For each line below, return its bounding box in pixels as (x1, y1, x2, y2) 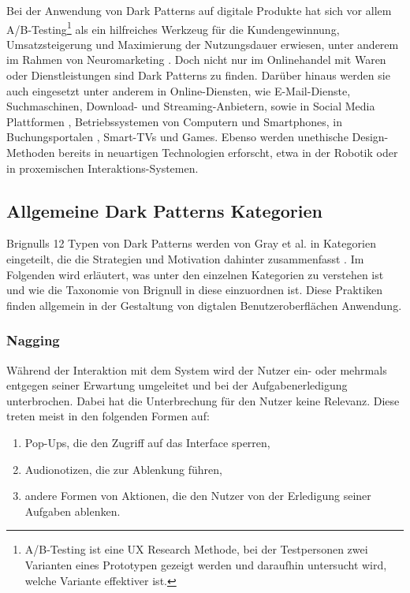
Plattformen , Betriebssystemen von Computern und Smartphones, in (6, 113, 342, 129)
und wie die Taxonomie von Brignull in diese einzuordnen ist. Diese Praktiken (6, 282, 382, 298)
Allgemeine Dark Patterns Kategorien (6, 198, 322, 222)
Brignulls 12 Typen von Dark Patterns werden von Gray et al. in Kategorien (6, 235, 376, 252)
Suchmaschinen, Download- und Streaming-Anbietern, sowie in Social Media (6, 98, 375, 114)
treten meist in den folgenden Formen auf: (6, 408, 210, 424)
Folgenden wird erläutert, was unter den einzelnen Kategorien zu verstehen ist (6, 266, 384, 282)
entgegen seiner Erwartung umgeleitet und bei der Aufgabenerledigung (6, 377, 348, 393)
